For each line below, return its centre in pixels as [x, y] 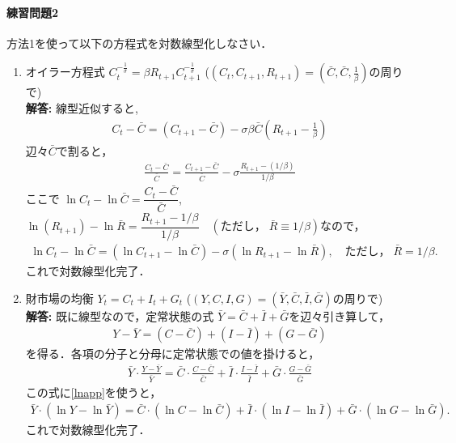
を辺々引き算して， [339, 315]
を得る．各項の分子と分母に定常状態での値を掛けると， [173, 354]
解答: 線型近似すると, [82, 108]
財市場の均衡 [59, 298]
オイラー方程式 [65, 72]
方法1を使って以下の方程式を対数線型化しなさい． [139, 43]
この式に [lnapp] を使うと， [93, 392]
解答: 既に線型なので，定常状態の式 [120, 315]
